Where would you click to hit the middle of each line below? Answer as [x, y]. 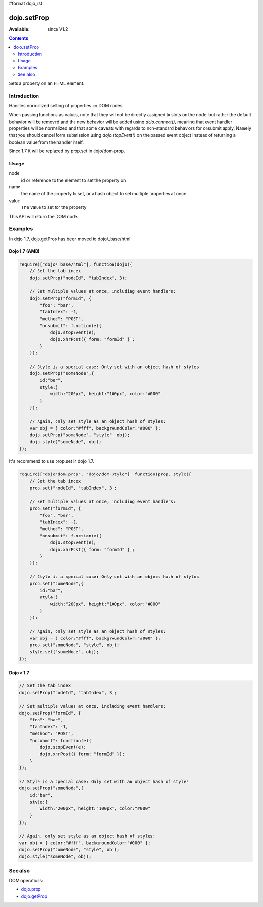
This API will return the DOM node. [44, 216]
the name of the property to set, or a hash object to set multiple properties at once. [104, 194]
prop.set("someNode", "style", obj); [75, 645]
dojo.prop [31, 889]
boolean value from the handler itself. [47, 142]
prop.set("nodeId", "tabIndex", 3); [73, 488]
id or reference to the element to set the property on [74, 180]
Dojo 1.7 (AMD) [24, 251]
